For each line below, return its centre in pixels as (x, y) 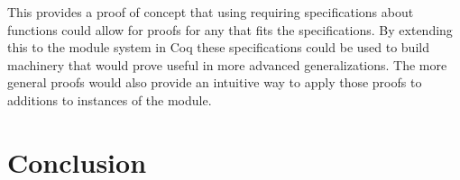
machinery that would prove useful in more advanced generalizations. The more (227, 64)
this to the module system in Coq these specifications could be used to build (218, 47)
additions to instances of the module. (110, 99)
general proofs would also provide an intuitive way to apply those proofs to (215, 82)
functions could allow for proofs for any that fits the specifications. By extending (230, 29)
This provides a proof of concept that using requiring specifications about (211, 12)
